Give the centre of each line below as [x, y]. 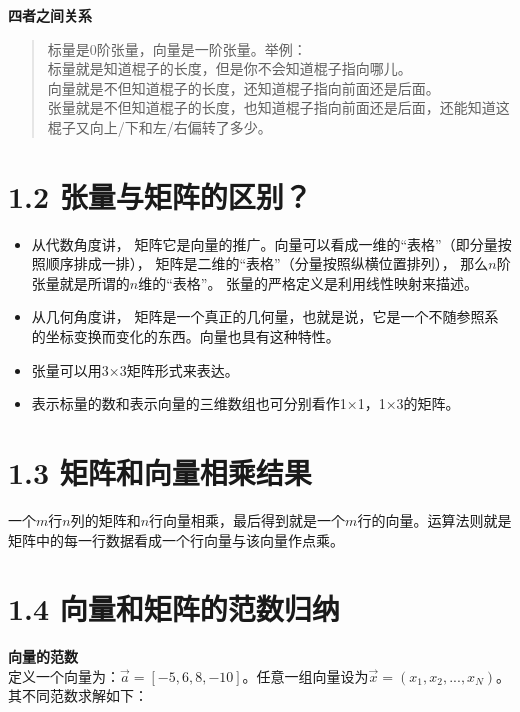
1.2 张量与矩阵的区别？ [160, 195]
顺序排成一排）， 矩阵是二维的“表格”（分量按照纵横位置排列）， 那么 [267, 263]
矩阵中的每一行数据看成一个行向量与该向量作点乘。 [176, 539]
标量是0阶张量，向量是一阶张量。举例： [177, 48]
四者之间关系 [50, 15]
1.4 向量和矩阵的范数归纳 [174, 608]
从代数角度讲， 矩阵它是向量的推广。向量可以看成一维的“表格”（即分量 [264, 243]
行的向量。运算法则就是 [434, 519]
